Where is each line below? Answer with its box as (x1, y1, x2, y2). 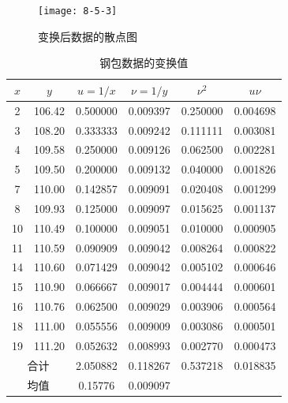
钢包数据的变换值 (99, 54, 189, 71)
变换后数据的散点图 (38, 28, 137, 44)
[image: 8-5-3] (38, 6, 118, 17)
